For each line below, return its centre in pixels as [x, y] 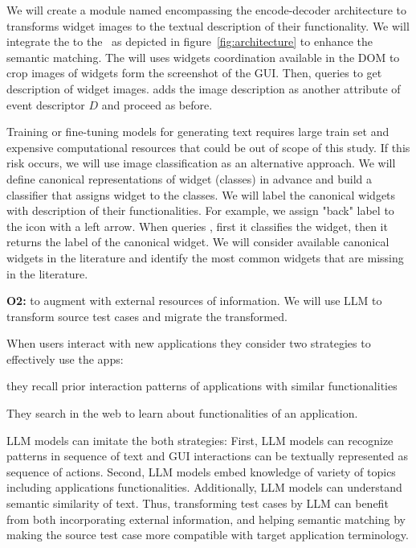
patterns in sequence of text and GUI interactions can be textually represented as [207, 456]
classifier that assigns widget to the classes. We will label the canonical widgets [201, 194]
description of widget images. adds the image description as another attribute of [204, 88]
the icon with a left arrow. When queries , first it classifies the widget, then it [197, 226]
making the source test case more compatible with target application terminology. [208, 535]
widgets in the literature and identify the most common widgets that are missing [205, 257]
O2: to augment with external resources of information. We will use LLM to [194, 301]
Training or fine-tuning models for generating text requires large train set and [198, 132]
